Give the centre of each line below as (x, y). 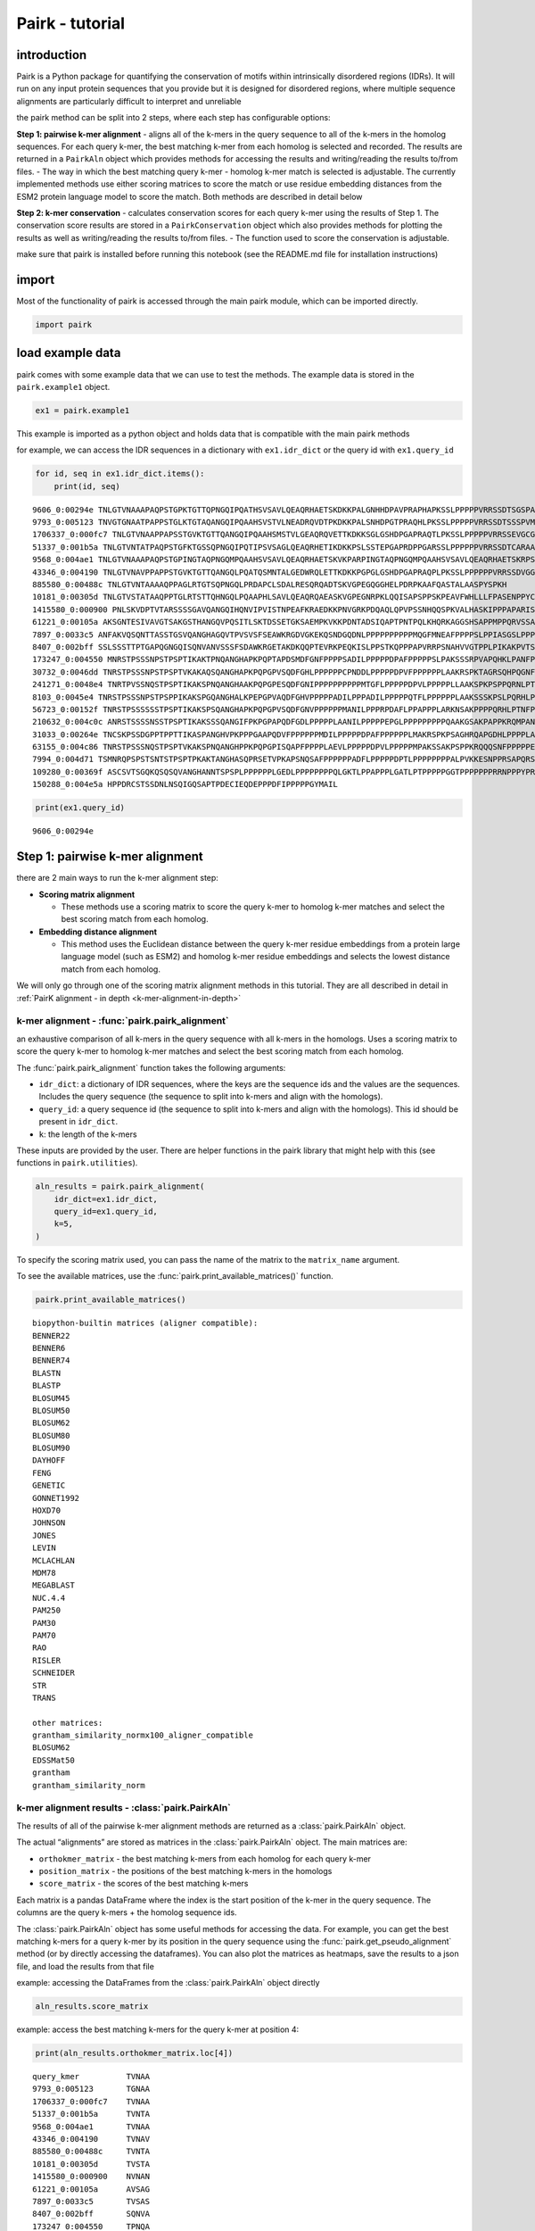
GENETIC (49, 1485)
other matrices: (68, 1723)
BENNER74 (51, 1360)
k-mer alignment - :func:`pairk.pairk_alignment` (123, 1021)
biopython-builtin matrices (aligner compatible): (145, 1323)
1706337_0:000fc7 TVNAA (91, 2101)
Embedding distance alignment (98, 932)
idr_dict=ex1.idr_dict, (106, 1199)
